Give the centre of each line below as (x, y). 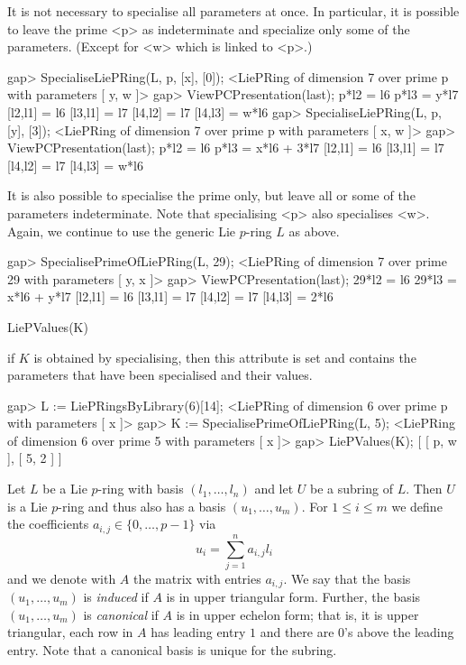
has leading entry (198, 632)
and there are (297, 632)
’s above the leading (399, 632)
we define (417, 506)
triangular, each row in (70, 632)
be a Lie (65, 489)
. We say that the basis (347, 578)
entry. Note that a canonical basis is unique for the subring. (172, 650)
